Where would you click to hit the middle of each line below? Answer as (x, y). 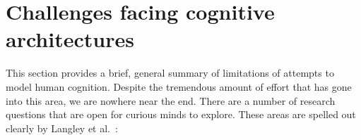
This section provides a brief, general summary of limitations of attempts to (170, 73)
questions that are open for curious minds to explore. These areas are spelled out (181, 114)
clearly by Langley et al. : (62, 128)
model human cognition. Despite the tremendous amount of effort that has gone (179, 86)
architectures (70, 39)
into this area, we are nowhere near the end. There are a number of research (171, 100)
